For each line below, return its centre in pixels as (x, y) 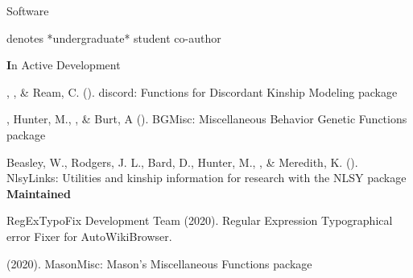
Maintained (39, 193)
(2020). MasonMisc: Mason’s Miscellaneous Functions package (159, 263)
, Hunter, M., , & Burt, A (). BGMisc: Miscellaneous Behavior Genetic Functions (207, 119)
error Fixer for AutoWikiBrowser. (89, 236)
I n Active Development (64, 65)
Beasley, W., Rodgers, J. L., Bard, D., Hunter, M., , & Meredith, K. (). (182, 162)
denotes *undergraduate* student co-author (114, 37)
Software (28, 10)
